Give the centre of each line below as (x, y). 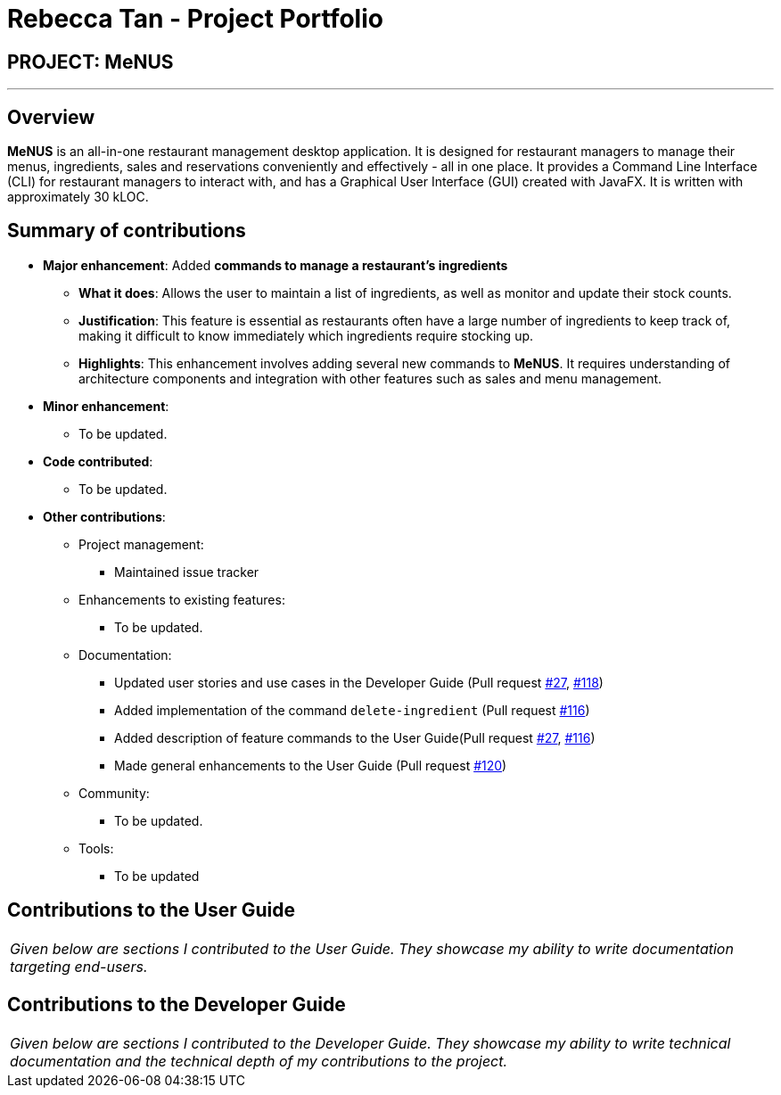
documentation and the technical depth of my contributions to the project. (259, 1061)
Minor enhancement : (106, 406)
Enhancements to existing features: (182, 599)
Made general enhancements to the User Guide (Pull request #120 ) (311, 765)
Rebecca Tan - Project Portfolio (195, 19)
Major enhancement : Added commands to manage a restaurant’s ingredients (275, 265)
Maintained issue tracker (187, 572)
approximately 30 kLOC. (78, 197)
